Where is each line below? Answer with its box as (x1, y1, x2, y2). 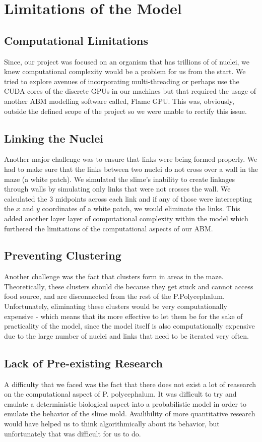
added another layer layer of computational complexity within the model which (4, 213, 248, 223)
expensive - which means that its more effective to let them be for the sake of (4, 310, 243, 321)
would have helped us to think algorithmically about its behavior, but (4, 418, 220, 429)
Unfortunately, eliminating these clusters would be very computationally (4, 301, 227, 311)
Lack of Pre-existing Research (4, 355, 163, 370)
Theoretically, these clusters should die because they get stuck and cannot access (4, 281, 253, 291)
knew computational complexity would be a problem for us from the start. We (4, 66, 246, 77)
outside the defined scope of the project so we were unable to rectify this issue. (4, 105, 247, 116)
